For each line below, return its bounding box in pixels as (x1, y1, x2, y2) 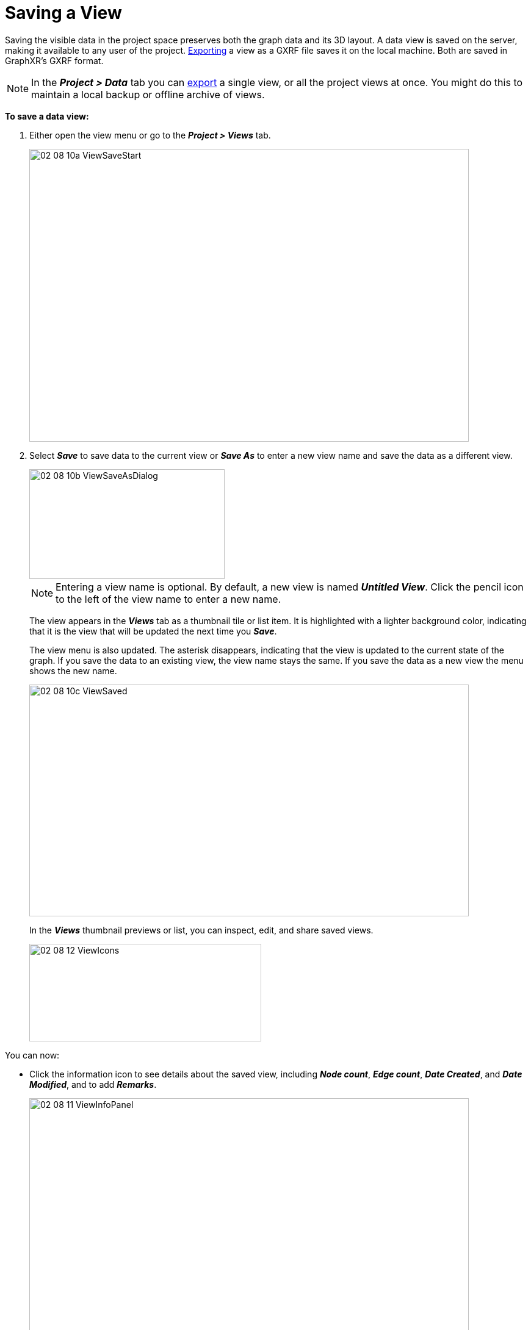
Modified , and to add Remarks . (29, 1079, 157, 1090)
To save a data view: (5, 110, 89, 121)
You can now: (5, 1049, 60, 1060)
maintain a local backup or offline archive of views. (31, 88, 265, 101)
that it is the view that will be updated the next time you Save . (29, 625, 277, 636)
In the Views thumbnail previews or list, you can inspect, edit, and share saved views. (29, 924, 374, 935)
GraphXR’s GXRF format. (5, 55, 104, 66)
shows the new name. (29, 665, 117, 676)
